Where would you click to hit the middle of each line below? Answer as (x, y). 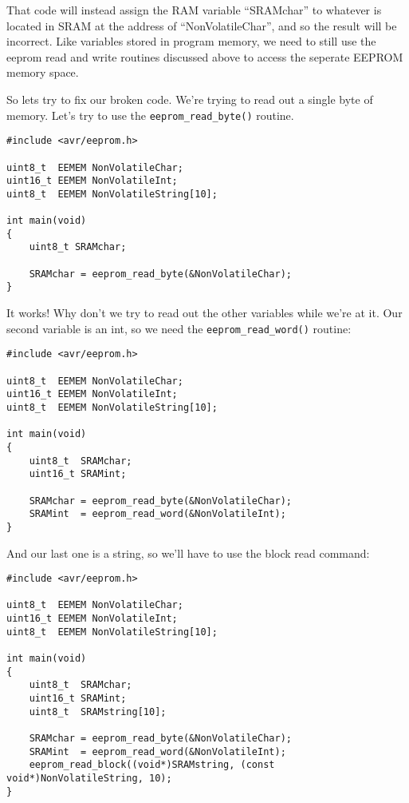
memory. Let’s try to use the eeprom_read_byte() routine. (150, 115)
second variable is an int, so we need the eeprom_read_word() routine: (179, 328)
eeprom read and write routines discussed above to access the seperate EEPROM (205, 56)
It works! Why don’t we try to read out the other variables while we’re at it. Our (204, 313)
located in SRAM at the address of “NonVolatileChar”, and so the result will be (202, 25)
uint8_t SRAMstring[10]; (98, 712)
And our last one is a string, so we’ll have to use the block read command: (188, 553)
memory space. (43, 72)
